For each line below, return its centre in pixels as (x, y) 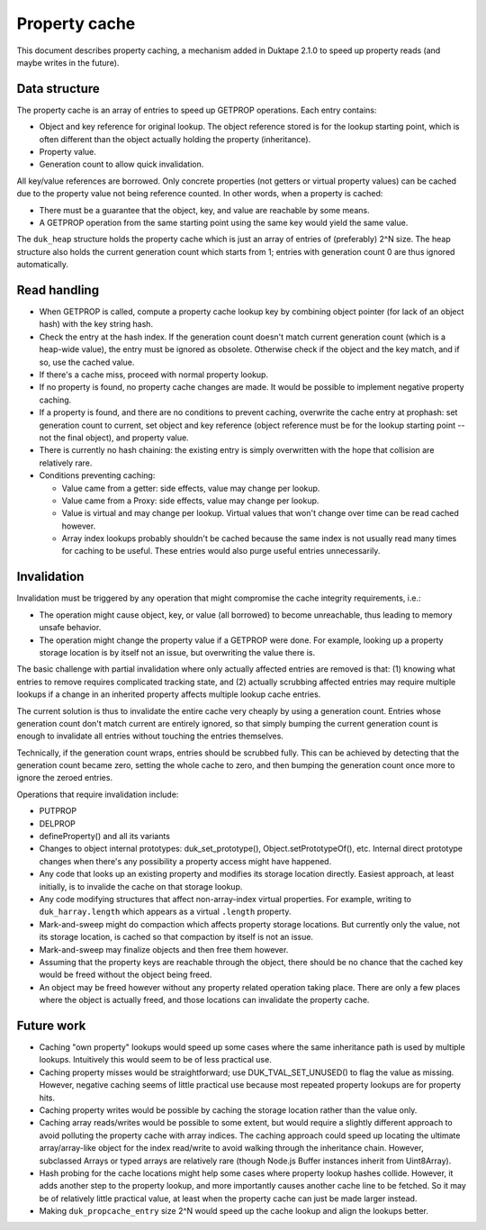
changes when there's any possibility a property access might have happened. (185, 861)
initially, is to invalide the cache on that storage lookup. (141, 886)
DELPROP (58, 823)
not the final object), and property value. (114, 438)
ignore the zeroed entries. (64, 778)
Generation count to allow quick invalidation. (121, 164)
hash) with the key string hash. (96, 324)
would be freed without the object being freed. (126, 975)
